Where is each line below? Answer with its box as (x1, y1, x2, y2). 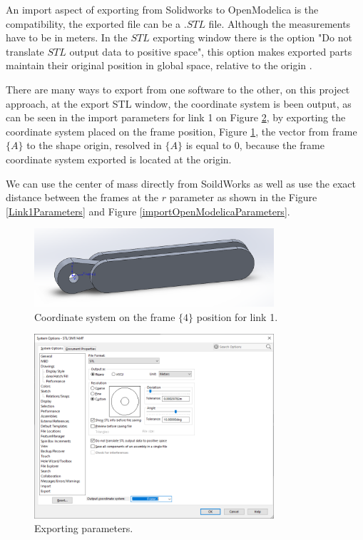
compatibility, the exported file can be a (6, 16, 181, 31)
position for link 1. (196, 309, 278, 324)
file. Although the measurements (208, 16, 351, 31)
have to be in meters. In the (6, 30, 128, 45)
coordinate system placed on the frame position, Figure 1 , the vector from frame (6, 123, 357, 138)
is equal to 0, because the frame (185, 138, 324, 153)
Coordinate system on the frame (34, 309, 175, 324)
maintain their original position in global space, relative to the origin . (6, 58, 312, 73)
